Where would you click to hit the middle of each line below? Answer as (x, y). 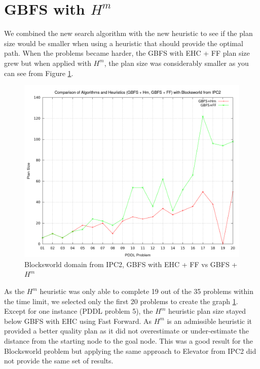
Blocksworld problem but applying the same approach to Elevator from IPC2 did (130, 350)
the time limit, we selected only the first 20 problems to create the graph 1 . (121, 301)
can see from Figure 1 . (39, 73)
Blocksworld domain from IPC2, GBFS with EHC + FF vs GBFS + (131, 264)
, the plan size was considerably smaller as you (176, 63)
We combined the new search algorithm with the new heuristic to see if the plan (128, 33)
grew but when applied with (48, 63)
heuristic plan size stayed (207, 311)
